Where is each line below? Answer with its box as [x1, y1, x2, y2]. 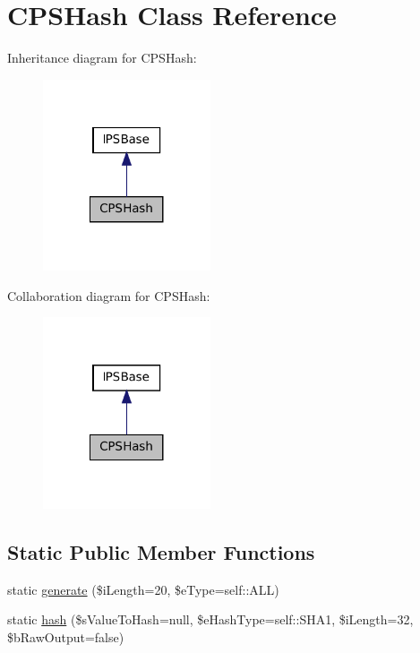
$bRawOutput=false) [7, 627, 124, 646]
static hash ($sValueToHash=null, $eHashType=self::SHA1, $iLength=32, [7, 610, 414, 629]
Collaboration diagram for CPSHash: [7, 286, 210, 305]
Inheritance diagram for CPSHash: [7, 48, 197, 67]
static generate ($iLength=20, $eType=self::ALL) [7, 580, 279, 598]
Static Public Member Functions [7, 537, 315, 565]
